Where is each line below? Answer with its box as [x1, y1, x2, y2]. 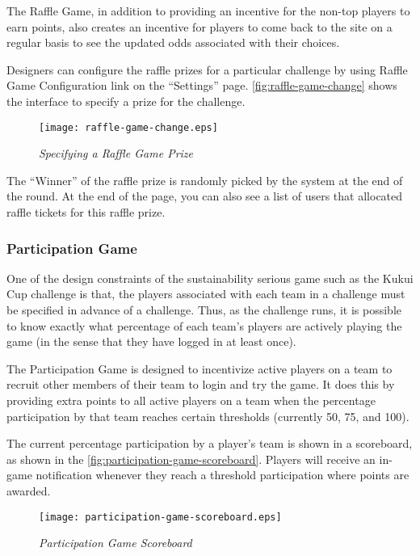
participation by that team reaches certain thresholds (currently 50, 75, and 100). [6, 407, 409, 424]
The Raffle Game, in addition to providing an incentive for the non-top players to [6, 2, 410, 19]
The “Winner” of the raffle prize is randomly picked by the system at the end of [6, 171, 403, 188]
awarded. [6, 482, 51, 499]
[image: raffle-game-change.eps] [39, 121, 218, 133]
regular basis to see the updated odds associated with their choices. [6, 34, 340, 51]
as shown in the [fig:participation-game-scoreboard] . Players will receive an [6, 450, 376, 467]
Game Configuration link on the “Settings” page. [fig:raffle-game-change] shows [6, 77, 397, 94]
